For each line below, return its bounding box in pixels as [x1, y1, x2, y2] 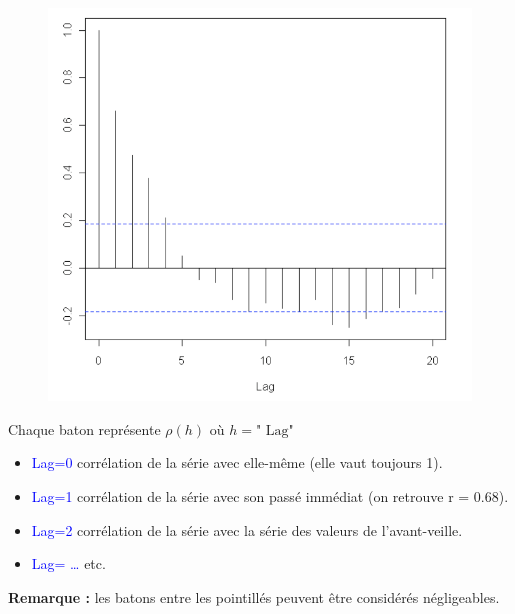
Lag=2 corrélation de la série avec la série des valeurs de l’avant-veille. [31, 519, 463, 540]
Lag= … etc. [31, 553, 106, 574]
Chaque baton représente [8, 418, 161, 439]
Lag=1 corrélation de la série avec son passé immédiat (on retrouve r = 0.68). [31, 486, 509, 507]
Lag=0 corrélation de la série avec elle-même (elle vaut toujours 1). [31, 452, 443, 473]
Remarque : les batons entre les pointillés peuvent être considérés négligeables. [8, 586, 500, 607]
